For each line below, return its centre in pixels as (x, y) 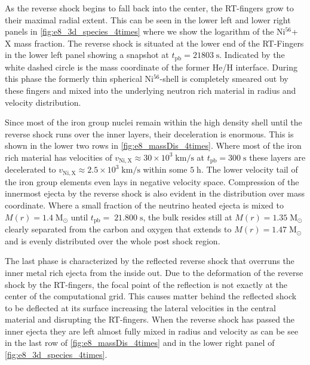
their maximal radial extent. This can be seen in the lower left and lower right (148, 19)
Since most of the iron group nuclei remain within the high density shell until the (154, 122)
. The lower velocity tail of (249, 169)
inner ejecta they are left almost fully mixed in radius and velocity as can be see (152, 331)
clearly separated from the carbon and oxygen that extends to (118, 229)
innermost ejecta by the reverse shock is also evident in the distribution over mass (155, 193)
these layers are (277, 157)
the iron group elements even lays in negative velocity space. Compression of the (152, 181)
